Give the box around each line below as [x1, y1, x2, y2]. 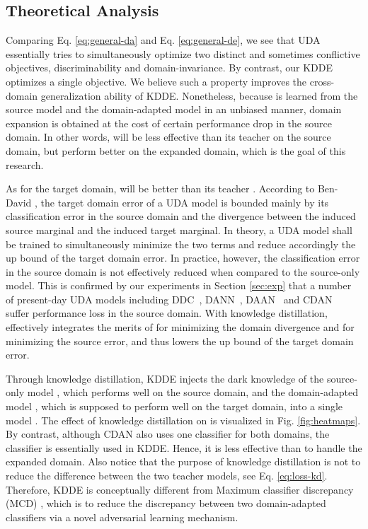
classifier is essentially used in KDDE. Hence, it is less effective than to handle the [6, 440, 362, 455]
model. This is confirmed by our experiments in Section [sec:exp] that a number [6, 278, 352, 293]
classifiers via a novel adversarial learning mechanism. [6, 509, 238, 524]
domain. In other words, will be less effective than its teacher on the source [6, 129, 331, 144]
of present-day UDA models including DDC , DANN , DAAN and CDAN [6, 291, 333, 306]
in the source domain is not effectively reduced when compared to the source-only [6, 264, 360, 279]
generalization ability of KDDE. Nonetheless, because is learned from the [40, 88, 358, 103]
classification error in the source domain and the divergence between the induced [6, 209, 356, 223]
